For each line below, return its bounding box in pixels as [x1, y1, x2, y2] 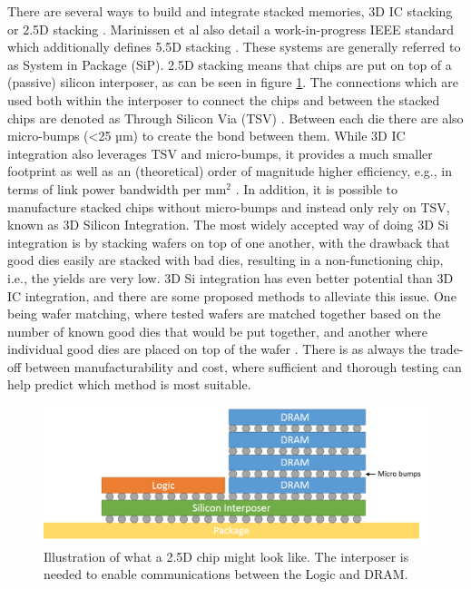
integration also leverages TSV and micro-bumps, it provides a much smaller [7, 143, 433, 162]
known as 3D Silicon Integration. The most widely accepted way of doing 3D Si [7, 215, 449, 234]
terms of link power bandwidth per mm [7, 179, 227, 198]
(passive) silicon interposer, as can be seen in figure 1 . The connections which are [7, 73, 458, 92]
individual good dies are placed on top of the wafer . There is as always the [7, 339, 427, 358]
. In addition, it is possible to [235, 179, 398, 198]
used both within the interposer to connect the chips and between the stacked [7, 90, 440, 109]
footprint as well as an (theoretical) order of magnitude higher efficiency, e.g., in [7, 162, 452, 181]
